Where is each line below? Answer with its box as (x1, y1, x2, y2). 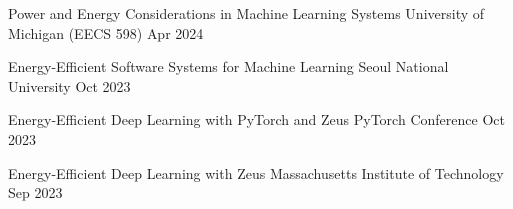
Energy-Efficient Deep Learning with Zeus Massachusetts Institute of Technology (8, 162, 504, 183)
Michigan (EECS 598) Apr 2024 (8, 22, 204, 43)
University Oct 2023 (8, 75, 131, 96)
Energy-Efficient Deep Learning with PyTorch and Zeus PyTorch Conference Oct (8, 109, 505, 130)
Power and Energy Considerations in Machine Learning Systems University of (8, 3, 485, 23)
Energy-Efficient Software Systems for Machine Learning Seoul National (8, 56, 449, 77)
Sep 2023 (8, 182, 63, 203)
